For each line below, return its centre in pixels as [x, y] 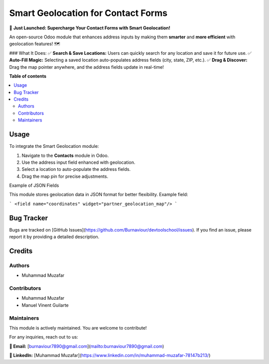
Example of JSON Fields [34, 185]
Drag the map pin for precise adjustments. [65, 176]
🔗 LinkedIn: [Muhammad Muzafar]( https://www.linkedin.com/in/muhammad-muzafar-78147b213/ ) [110, 356]
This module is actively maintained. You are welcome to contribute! [78, 328]
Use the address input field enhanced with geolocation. [78, 162]
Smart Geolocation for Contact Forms [88, 13]
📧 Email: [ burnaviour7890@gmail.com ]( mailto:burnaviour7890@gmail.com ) [87, 346]
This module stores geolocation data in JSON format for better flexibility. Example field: [99, 195]
